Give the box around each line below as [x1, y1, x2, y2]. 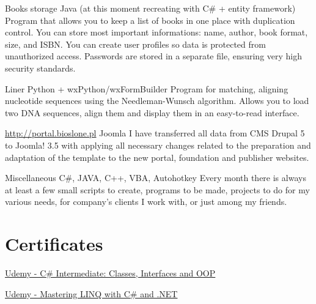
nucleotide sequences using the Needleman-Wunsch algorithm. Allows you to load [5, 94, 309, 107]
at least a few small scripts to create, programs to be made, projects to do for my [5, 183, 310, 196]
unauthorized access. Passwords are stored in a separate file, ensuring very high [5, 50, 303, 62]
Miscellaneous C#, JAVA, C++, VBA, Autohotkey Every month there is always [5, 171, 306, 184]
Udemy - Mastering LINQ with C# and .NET [5, 287, 178, 300]
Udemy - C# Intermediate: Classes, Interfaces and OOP [5, 267, 216, 280]
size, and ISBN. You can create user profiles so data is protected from [5, 37, 266, 50]
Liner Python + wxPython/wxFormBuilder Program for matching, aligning [5, 82, 288, 95]
